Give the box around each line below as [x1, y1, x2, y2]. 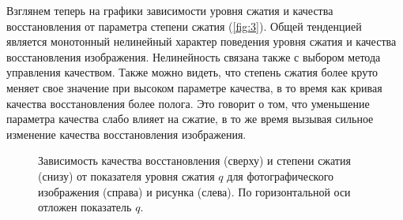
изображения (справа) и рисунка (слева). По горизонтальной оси [38, 183, 351, 199]
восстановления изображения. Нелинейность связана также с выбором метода [6, 48, 381, 65]
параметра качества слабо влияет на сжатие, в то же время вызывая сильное [6, 110, 374, 127]
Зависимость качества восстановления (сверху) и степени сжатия [38, 152, 351, 169]
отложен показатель [38, 199, 132, 215]
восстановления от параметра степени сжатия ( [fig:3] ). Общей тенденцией [6, 17, 362, 34]
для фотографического [227, 167, 334, 184]
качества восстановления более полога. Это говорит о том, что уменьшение [6, 95, 370, 111]
